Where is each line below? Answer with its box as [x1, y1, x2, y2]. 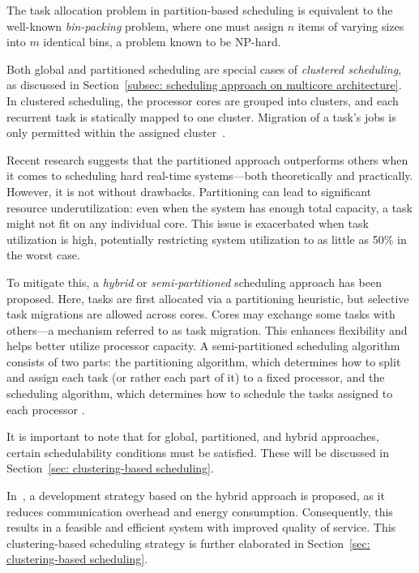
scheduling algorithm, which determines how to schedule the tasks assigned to [6, 385, 393, 402]
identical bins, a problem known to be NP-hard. [43, 33, 281, 50]
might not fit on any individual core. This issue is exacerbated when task [6, 215, 369, 232]
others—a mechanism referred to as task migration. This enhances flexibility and [6, 321, 408, 338]
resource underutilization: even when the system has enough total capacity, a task [6, 199, 413, 216]
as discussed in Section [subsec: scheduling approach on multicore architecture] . [6, 76, 402, 93]
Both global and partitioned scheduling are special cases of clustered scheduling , [6, 60, 402, 77]
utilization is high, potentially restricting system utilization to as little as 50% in [6, 230, 407, 247]
